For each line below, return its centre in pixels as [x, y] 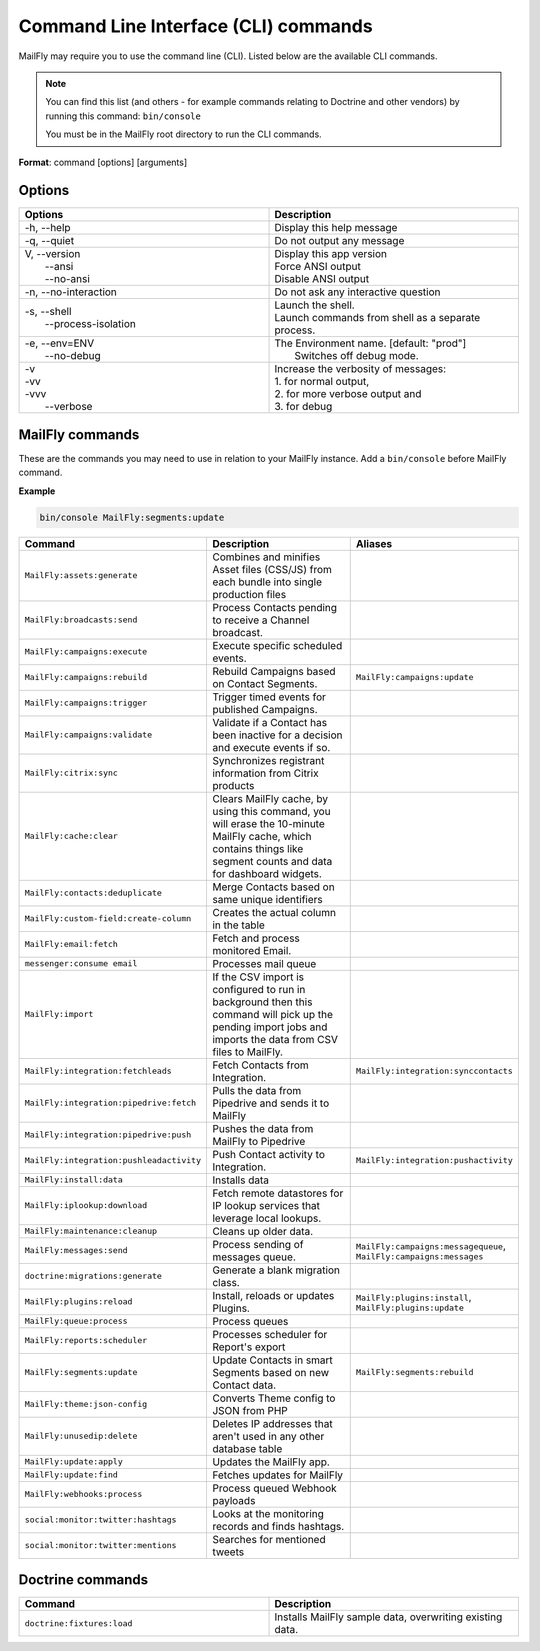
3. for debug [303, 407]
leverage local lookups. [266, 1218]
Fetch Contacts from [260, 1065]
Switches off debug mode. [356, 356]
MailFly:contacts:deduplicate [93, 893]
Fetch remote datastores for [277, 1193]
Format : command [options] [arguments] [103, 162]
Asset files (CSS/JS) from [271, 569]
